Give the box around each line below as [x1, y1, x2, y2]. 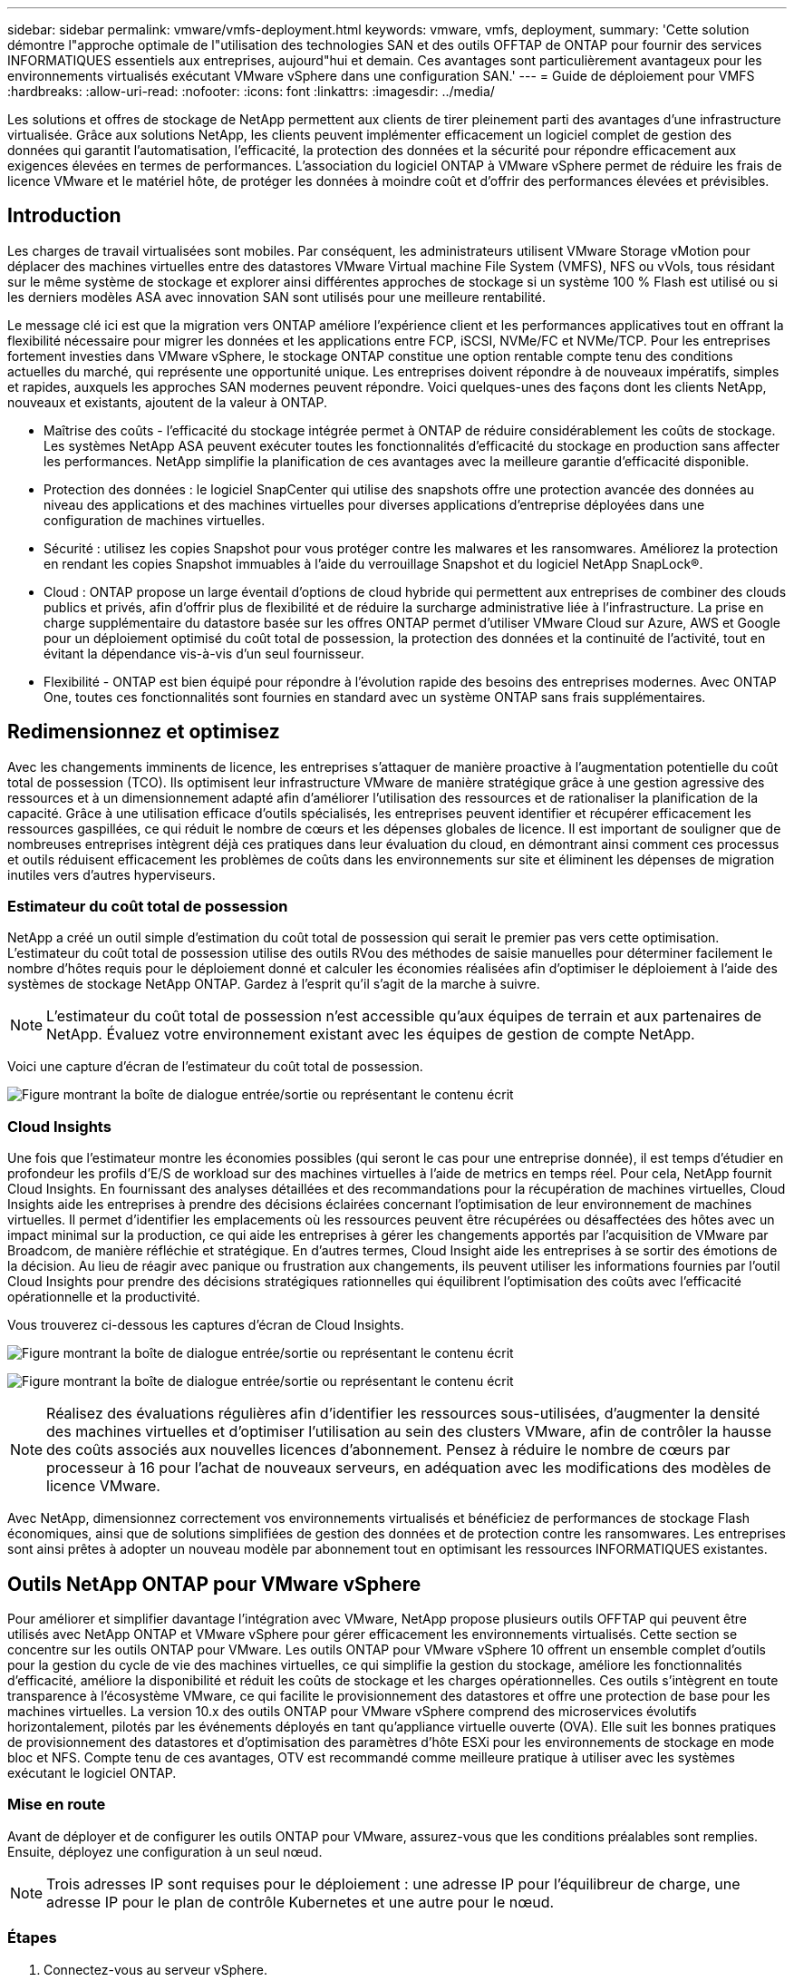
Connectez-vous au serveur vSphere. [44, 1961, 267, 1977]
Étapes [7, 1928, 57, 1947]
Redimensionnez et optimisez [7, 720, 280, 744]
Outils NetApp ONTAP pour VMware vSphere [7, 1572, 421, 1596]
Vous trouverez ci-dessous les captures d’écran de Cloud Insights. [7, 1317, 404, 1333]
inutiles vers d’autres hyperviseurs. [7, 866, 216, 883]
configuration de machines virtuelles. [44, 512, 266, 528]
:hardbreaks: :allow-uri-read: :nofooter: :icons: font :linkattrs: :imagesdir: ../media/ [7, 83, 495, 99]
